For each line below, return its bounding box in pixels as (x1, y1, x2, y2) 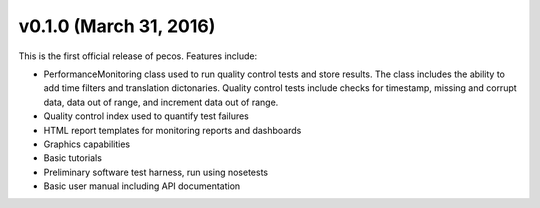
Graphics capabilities (43, 138, 130, 150)
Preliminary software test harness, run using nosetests (43, 166, 269, 178)
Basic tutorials (43, 152, 102, 164)
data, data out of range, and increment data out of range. (43, 96, 279, 108)
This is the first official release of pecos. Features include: (18, 50, 258, 62)
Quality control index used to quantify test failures (43, 110, 249, 122)
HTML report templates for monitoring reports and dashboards (43, 124, 302, 136)
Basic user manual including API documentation (43, 180, 241, 192)
